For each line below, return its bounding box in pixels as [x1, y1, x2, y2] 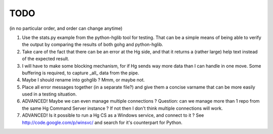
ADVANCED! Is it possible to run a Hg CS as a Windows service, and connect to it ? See [22, 112, 204, 118]
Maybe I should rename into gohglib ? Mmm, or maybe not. [22, 77, 145, 83]
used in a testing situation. [22, 91, 77, 97]
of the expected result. [22, 56, 69, 62]
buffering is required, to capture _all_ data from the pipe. [22, 70, 139, 76]
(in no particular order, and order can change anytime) [9, 25, 123, 31]
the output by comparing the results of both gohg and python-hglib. [22, 41, 163, 48]
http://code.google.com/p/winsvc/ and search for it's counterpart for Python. [22, 119, 183, 125]
